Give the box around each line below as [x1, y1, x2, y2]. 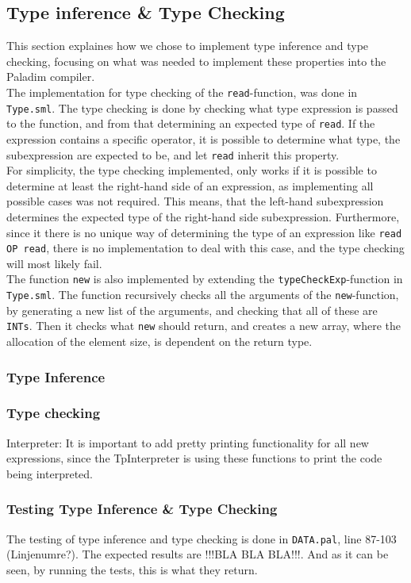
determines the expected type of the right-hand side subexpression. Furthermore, [6, 208, 400, 224]
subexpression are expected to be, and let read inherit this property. [6, 146, 340, 163]
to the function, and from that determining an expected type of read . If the [6, 115, 375, 132]
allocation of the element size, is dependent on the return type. [6, 333, 313, 350]
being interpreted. [6, 465, 93, 481]
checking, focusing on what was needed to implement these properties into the [6, 52, 386, 69]
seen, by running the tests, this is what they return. [6, 561, 258, 577]
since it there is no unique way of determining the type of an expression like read [6, 224, 402, 240]
